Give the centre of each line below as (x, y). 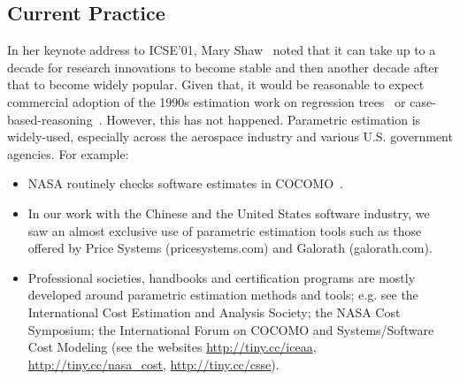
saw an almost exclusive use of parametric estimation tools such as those (225, 230)
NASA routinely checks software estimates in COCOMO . (185, 183)
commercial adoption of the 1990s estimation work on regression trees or (207, 101)
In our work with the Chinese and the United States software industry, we (229, 213)
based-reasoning (50, 119)
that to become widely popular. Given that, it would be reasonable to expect (216, 84)
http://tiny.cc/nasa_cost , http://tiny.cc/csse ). (153, 364)
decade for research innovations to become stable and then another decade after (223, 67)
